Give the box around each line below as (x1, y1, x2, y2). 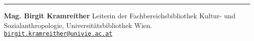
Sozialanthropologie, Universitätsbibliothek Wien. (4, 20, 152, 30)
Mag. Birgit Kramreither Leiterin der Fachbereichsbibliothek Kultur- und (4, 11, 236, 20)
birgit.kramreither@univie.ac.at (4, 30, 112, 38)
